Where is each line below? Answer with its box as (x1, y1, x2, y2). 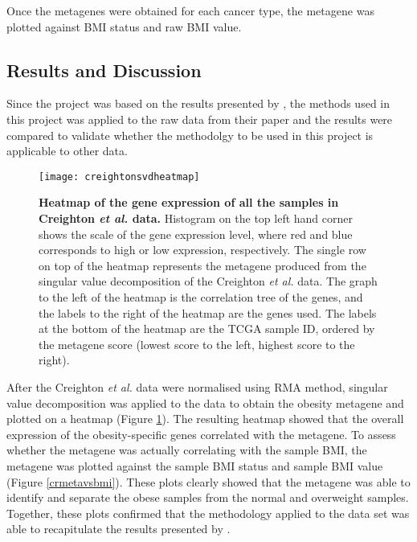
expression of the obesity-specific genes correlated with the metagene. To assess (6, 425, 396, 442)
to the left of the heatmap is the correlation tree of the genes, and (39, 288, 363, 305)
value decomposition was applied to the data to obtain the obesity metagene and (6, 394, 404, 411)
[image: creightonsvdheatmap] (39, 170, 200, 183)
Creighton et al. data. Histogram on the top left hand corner (39, 210, 354, 227)
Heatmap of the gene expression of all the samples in (39, 194, 339, 211)
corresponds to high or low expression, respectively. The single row (39, 241, 366, 258)
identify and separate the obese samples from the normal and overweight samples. (6, 489, 409, 506)
